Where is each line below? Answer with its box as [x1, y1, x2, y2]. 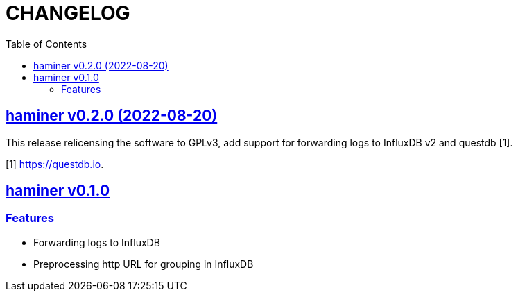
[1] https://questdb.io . [6, 158, 104, 170]
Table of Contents [6, 37, 87, 50]
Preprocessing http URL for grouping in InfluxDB [33, 257, 254, 270]
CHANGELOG [6, 1, 130, 25]
